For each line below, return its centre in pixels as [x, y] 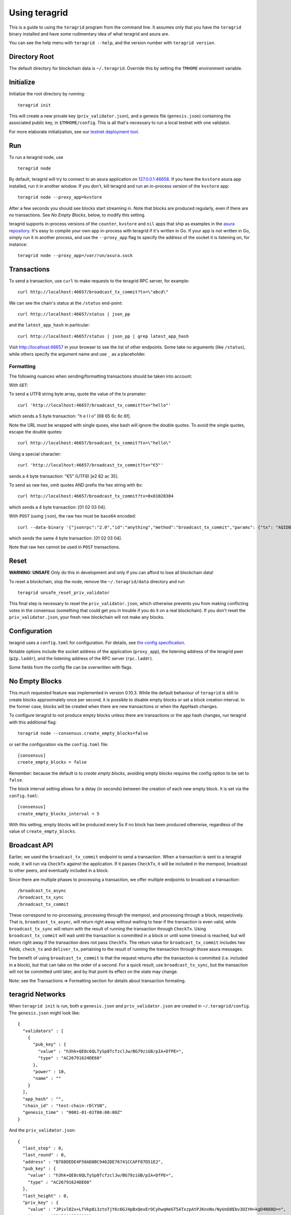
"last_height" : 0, [46, 1196]
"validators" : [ [43, 1031]
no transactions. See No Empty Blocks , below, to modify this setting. [77, 215]
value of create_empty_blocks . [43, 832]
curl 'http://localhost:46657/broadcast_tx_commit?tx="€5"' [90, 465]
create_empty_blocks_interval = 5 [58, 814]
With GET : [19, 385]
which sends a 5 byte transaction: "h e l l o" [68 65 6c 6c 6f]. [70, 416]
